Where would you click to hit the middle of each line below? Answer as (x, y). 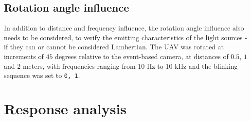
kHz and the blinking (206, 66)
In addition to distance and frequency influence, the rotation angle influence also (124, 28)
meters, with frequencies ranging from (79, 66)
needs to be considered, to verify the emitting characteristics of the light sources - (125, 37)
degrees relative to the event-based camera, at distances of (142, 56)
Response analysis (65, 109)
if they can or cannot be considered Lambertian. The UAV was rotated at (114, 47)
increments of (24, 56)
